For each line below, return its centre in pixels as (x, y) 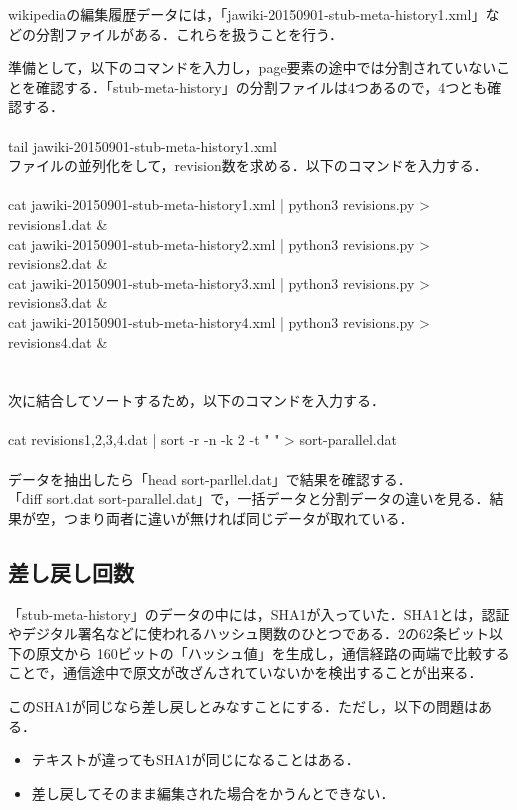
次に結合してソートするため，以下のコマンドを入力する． (196, 400)
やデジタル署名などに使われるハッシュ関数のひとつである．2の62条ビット (248, 633)
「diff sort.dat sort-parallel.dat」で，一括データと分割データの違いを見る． (249, 498)
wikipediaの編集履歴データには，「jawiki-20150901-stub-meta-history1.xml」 (247, 14)
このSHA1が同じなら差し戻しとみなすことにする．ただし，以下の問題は (243, 706)
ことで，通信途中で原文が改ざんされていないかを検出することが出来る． (245, 672)
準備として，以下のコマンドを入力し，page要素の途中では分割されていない (252, 67)
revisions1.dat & (58, 223)
